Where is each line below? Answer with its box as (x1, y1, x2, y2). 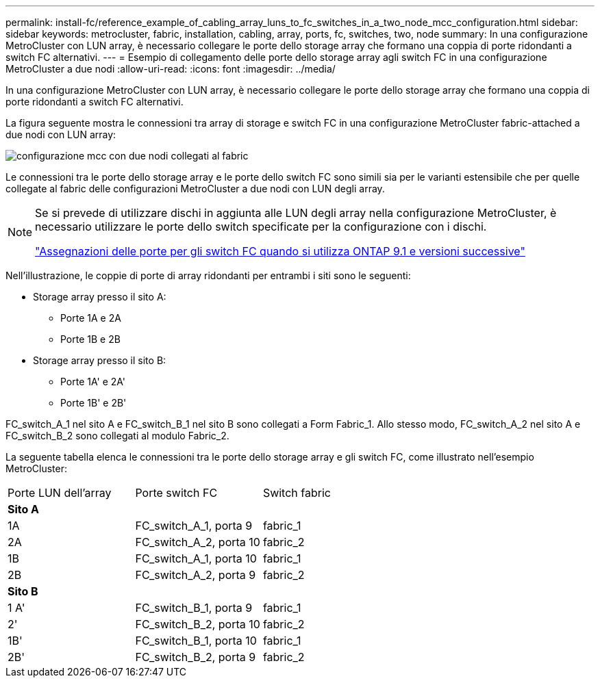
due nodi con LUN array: (5, 129, 116, 140)
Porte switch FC (135, 486, 218, 500)
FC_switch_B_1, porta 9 (135, 601, 253, 615)
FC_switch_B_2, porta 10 (135, 617, 260, 631)
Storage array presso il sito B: (33, 355, 166, 366)
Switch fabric (262, 486, 331, 500)
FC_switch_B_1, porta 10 (135, 634, 257, 647)
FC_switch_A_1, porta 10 (135, 552, 257, 565)
